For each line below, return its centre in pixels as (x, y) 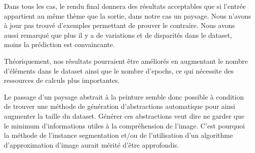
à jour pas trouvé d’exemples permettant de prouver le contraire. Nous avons (119, 25)
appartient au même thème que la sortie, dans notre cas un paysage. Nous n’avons (127, 15)
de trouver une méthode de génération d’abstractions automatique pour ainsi (120, 106)
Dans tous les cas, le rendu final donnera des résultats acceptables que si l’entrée (125, 6)
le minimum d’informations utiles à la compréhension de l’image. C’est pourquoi (125, 125)
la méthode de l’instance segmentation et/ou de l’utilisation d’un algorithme (118, 135)
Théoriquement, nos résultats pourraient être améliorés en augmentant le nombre (126, 61)
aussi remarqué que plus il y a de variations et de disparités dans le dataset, (118, 35)
